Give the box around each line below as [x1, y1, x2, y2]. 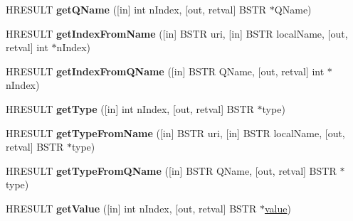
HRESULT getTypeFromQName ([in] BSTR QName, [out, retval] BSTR [6, 163, 337, 178]
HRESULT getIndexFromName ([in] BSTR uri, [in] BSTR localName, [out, [6, 26, 348, 41]
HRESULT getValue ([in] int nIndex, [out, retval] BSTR [6, 200, 257, 215]
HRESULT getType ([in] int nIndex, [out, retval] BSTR [6, 101, 254, 116]
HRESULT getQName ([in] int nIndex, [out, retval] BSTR [6, 2, 267, 16]
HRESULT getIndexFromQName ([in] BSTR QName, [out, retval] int [6, 63, 325, 78]
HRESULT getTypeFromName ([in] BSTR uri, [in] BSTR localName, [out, [6, 125, 345, 140]
